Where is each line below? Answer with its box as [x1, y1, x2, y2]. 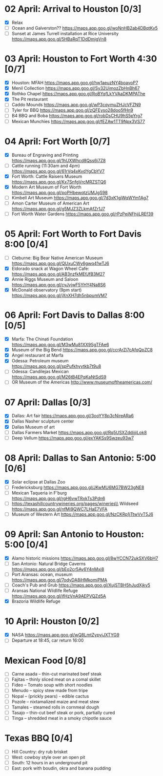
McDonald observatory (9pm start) [11, 287, 82, 293]
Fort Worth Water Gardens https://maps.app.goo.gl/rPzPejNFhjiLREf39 [11, 211, 154, 217]
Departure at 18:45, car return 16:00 [11, 637, 84, 643]
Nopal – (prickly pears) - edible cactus [11, 693, 89, 699]
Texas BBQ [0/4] [4, 733, 73, 743]
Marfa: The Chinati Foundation [11, 336, 73, 342]
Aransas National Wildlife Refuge [11, 587, 78, 594]
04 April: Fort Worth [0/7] [4, 136, 110, 147]
